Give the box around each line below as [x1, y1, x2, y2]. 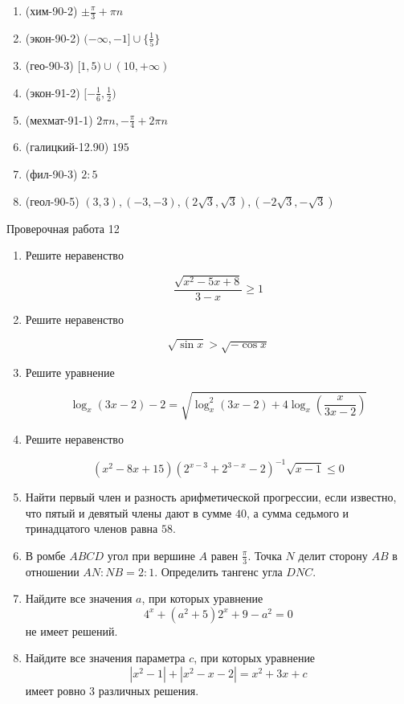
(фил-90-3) [25, 165, 78, 182]
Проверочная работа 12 [6, 219, 120, 236]
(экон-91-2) [25, 84, 80, 100]
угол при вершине [107, 546, 195, 563]
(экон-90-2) [25, 29, 80, 46]
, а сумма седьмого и [246, 504, 349, 521]
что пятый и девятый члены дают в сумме [25, 504, 232, 521]
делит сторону [298, 546, 368, 563]
